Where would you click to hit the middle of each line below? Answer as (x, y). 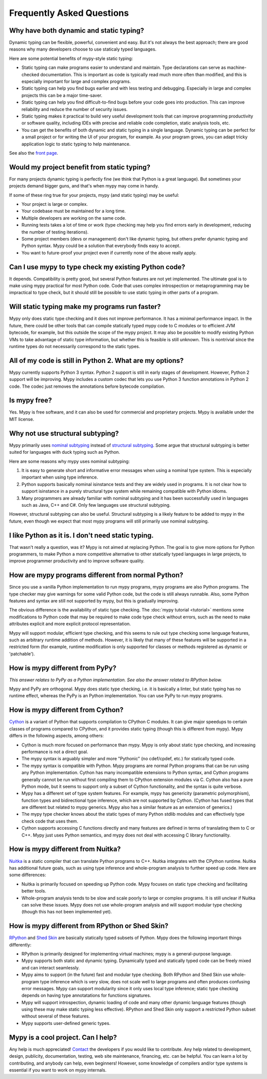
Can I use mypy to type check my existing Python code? (97, 267)
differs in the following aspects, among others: (56, 736)
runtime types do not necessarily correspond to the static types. (75, 346)
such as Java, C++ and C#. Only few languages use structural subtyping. (96, 505)
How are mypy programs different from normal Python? (96, 575)
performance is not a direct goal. (55, 752)
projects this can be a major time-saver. (62, 95)
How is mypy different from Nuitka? (65, 849)
